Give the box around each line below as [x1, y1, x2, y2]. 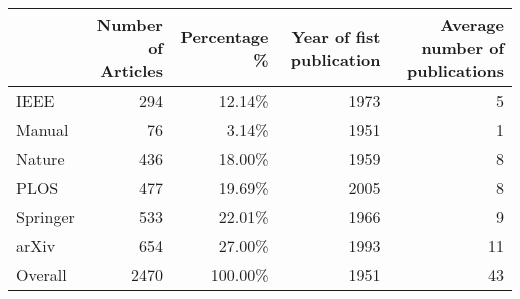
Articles [100, 59, 163, 82]
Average [440, 13, 504, 36]
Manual [16, 118, 69, 141]
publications [407, 59, 504, 82]
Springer [16, 205, 75, 228]
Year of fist [291, 24, 381, 48]
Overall [16, 263, 67, 286]
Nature [16, 147, 65, 170]
